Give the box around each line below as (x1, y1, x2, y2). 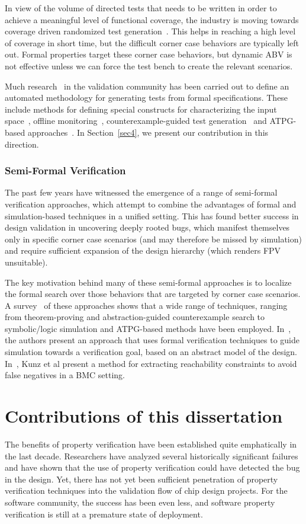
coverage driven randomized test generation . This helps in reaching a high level (5, 25, 296, 37)
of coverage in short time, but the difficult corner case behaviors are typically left (5, 36, 299, 49)
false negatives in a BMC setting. (5, 369, 125, 381)
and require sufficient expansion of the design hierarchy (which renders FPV (5, 244, 281, 257)
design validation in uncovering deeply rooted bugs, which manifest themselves (5, 221, 290, 234)
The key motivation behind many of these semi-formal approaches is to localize (5, 276, 292, 288)
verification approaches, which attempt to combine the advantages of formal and (5, 197, 297, 210)
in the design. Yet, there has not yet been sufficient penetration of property (5, 472, 278, 485)
